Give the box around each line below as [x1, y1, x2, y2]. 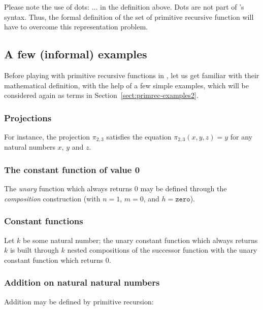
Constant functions [4, 215, 83, 227]
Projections [4, 111, 52, 124]
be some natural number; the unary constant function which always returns [23, 234, 258, 245]
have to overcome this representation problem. [4, 21, 148, 32]
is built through [10, 245, 59, 255]
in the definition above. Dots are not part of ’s [100, 2, 244, 12]
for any [230, 131, 253, 142]
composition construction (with [4, 193, 101, 203]
